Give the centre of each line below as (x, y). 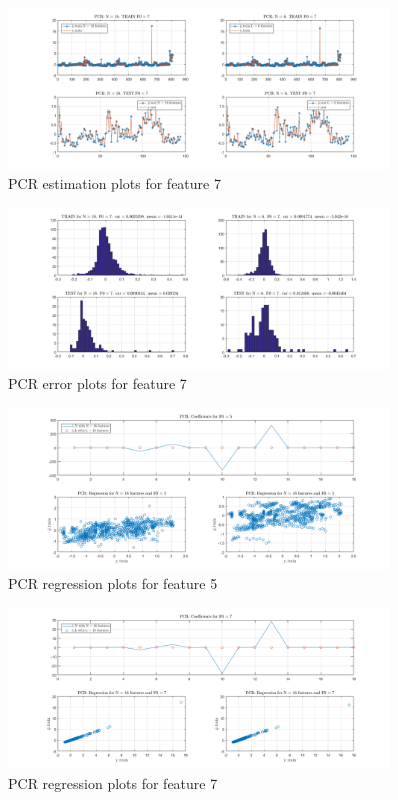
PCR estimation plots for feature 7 (114, 183)
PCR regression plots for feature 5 (113, 583)
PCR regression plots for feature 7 (113, 783)
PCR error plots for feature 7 (97, 383)
